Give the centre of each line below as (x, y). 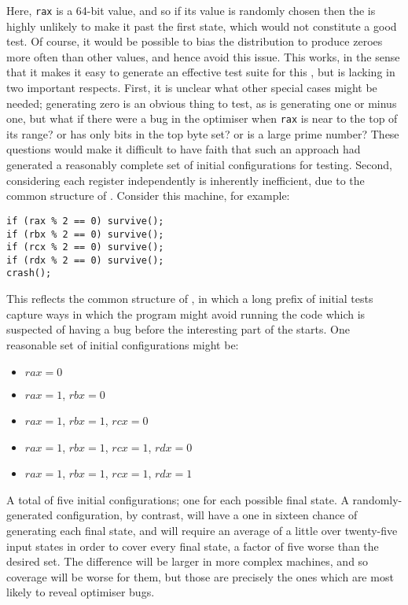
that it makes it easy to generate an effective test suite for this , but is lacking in (201, 72)
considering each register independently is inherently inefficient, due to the (186, 180)
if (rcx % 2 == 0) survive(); (85, 247)
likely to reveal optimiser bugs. (81, 592)
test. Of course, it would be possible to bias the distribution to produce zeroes (195, 41)
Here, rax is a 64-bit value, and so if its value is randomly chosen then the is (191, 10)
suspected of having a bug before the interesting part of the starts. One (178, 329)
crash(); (29, 273)
